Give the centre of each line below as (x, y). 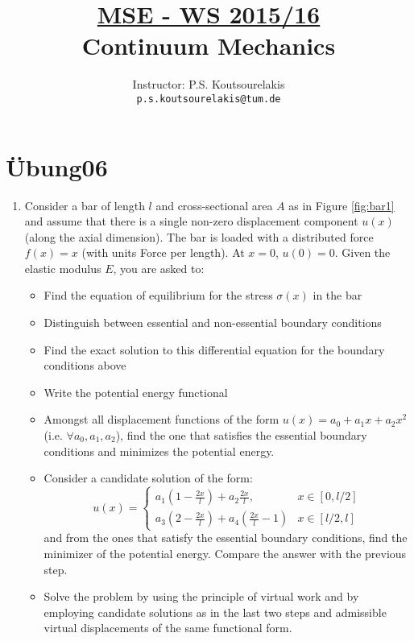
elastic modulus (63, 268)
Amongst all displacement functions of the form (161, 419)
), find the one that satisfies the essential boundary (241, 435)
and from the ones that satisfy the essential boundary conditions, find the (226, 538)
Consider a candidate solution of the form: (148, 478)
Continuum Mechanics (209, 45)
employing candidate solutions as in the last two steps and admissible (215, 612)
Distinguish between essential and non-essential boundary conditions (213, 323)
